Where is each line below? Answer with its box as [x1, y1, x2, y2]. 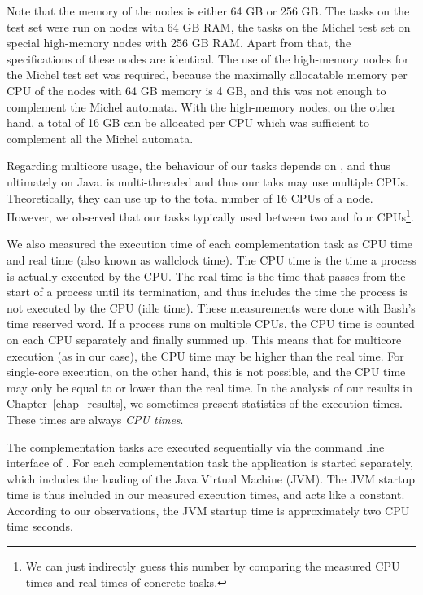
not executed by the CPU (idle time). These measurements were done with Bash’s [7, 299, 416, 316]
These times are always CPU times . [7, 410, 184, 427]
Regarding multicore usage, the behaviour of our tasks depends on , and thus [7, 157, 391, 174]
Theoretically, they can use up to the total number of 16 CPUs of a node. [7, 189, 373, 206]
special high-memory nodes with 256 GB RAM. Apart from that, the [7, 34, 351, 51]
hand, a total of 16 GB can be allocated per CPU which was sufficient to [7, 114, 369, 131]
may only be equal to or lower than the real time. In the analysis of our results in [7, 378, 413, 396]
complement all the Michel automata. [7, 129, 194, 147]
